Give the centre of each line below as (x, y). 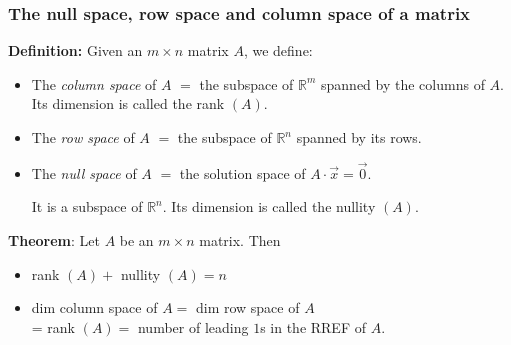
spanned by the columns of (403, 83)
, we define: (278, 50)
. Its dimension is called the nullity (269, 206)
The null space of (84, 172)
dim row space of (247, 307)
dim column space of (94, 307)
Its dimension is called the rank (128, 103)
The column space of (94, 83)
